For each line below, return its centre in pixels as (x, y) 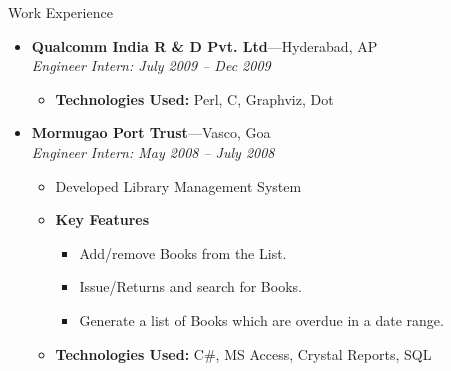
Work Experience (60, 12)
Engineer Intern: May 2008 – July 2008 (153, 151)
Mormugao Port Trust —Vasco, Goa (151, 132)
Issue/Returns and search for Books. (190, 286)
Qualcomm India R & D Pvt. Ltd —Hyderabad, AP (204, 45)
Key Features (102, 219)
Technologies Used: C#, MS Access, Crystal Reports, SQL (243, 353)
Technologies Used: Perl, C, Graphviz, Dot (194, 98)
